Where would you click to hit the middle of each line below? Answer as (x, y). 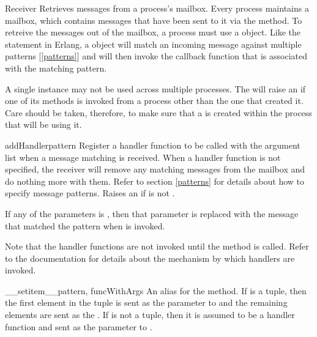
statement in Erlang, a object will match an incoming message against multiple (153, 44)
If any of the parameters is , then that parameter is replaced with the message (152, 213)
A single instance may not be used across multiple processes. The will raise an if (155, 88)
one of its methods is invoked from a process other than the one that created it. (154, 101)
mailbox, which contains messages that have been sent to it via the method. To (154, 20)
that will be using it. (43, 124)
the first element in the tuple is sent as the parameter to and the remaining (146, 302)
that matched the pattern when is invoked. (85, 225)
